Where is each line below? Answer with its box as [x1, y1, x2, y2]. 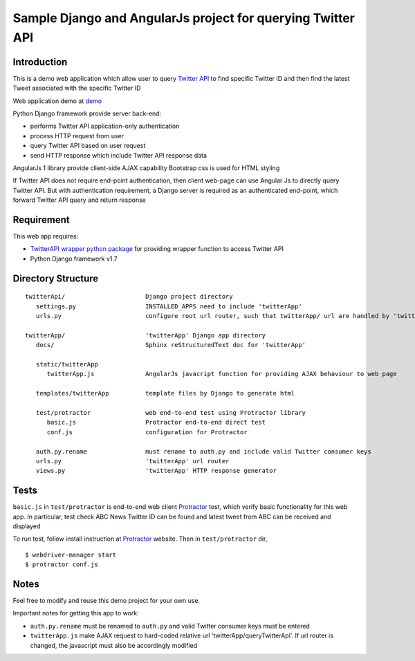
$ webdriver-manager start [25, 550, 117, 559]
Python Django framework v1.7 [30, 254, 118, 263]
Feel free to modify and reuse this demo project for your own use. [12, 597, 201, 605]
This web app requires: [12, 232, 79, 241]
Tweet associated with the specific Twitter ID [12, 84, 141, 93]
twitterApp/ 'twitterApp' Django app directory [25, 331, 266, 339]
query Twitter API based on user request [30, 142, 146, 150]
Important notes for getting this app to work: [12, 609, 139, 617]
